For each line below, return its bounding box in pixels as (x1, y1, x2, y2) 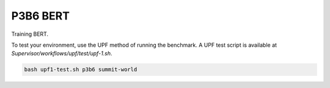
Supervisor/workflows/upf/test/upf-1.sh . (11, 50, 112, 57)
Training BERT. (11, 30, 49, 38)
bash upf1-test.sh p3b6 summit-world (24, 66, 137, 73)
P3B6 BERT (11, 9, 70, 22)
